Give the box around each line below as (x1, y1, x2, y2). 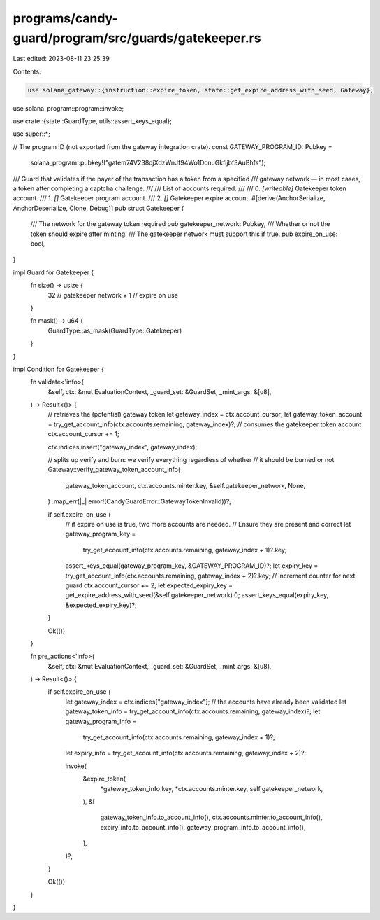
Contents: (13, 67, 41, 76)
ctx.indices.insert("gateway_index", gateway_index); (47, 442, 198, 451)
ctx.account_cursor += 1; (47, 430, 119, 438)
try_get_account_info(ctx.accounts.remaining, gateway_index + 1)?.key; (82, 545, 287, 554)
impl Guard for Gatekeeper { (13, 268, 94, 277)
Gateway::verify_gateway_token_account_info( (47, 466, 181, 474)
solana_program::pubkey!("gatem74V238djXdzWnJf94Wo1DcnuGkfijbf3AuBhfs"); (30, 158, 266, 167)
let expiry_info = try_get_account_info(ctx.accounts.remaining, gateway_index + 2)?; (65, 749, 307, 758)
